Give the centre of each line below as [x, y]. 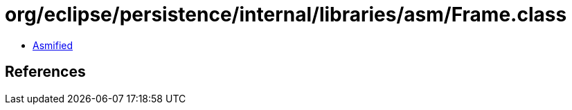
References [45, 72]
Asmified [53, 45]
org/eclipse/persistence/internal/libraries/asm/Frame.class [286, 15]
